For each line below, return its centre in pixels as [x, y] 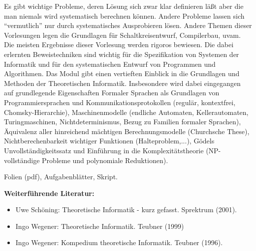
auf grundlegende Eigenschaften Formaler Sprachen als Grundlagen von [112, 93]
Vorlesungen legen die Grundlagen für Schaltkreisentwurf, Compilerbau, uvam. [122, 35]
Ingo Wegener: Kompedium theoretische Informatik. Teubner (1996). [119, 242]
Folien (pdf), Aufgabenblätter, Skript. [61, 177]
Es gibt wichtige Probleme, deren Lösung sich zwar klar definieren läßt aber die [124, 6]
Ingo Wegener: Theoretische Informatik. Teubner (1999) [100, 226]
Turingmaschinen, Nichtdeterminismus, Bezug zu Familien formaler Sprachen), [123, 122]
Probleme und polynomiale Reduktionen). [105, 160]
